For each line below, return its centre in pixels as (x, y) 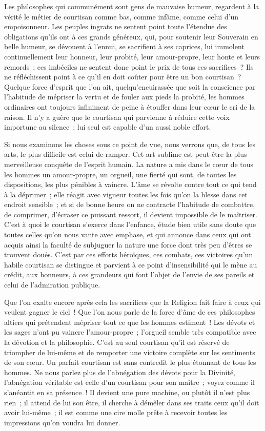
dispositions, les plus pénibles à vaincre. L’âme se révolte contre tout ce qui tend (130, 184)
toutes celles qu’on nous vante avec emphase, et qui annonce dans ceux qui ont (128, 234)
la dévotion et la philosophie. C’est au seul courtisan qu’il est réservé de (117, 342)
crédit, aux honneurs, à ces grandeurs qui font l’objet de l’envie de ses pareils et (129, 274)
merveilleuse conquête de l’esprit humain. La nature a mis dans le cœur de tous (129, 164)
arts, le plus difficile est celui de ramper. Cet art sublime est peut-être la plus (126, 154)
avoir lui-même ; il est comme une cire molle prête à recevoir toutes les (116, 412)
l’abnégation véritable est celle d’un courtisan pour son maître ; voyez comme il (129, 382)
